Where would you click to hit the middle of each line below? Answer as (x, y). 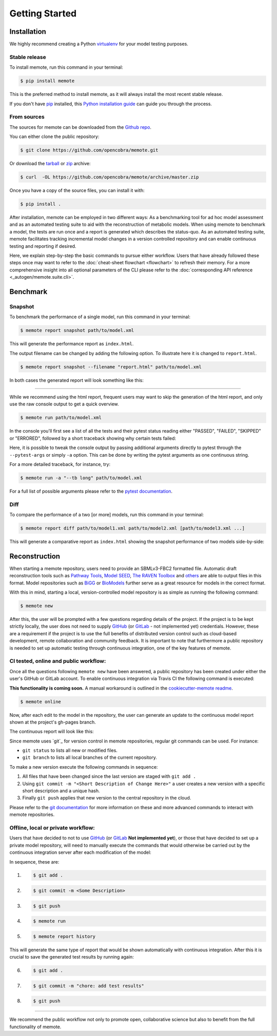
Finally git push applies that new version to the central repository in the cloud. (107, 798)
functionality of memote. (35, 1027)
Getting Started (43, 13)
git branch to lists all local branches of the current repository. (90, 757)
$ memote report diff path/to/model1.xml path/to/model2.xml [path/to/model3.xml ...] (133, 528)
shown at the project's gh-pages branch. (53, 722)
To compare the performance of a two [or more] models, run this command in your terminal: (107, 515)
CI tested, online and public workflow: (58, 661)
